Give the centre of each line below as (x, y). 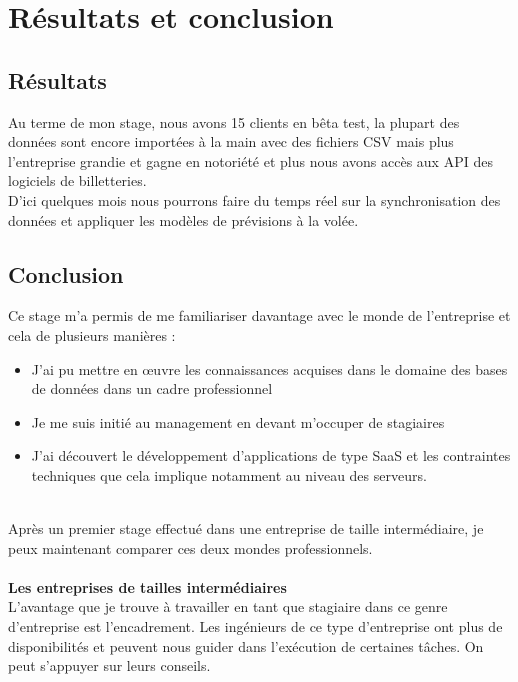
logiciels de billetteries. (77, 180)
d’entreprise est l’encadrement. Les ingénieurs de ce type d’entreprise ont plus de (255, 626)
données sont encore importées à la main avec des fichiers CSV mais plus (231, 141)
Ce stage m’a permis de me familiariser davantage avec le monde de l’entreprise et (259, 315)
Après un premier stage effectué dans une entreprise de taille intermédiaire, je (246, 528)
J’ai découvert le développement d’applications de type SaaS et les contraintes (271, 455)
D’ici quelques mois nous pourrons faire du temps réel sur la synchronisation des (254, 199)
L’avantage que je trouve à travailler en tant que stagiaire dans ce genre (228, 606)
